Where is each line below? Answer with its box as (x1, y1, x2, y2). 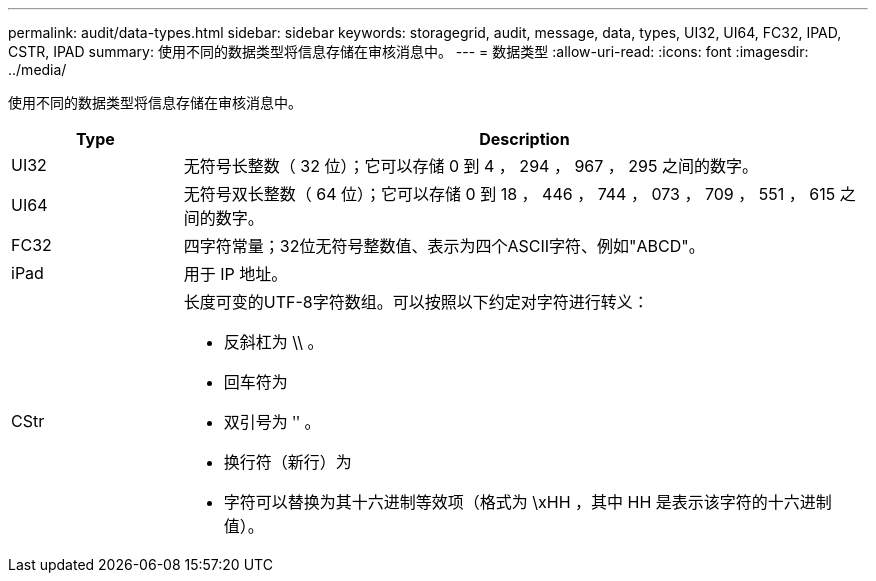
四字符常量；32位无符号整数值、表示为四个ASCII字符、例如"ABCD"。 (183, 236, 705, 256)
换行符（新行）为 (223, 452, 352, 472)
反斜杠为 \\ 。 (223, 332, 324, 352)
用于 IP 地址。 (183, 264, 288, 284)
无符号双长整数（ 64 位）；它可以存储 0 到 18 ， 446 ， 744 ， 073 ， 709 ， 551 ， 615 (183, 184, 836, 204)
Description (479, 129, 570, 149)
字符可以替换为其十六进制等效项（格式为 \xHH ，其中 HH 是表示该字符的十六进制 (223, 492, 832, 512)
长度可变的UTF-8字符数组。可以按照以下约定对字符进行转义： (183, 292, 649, 312)
